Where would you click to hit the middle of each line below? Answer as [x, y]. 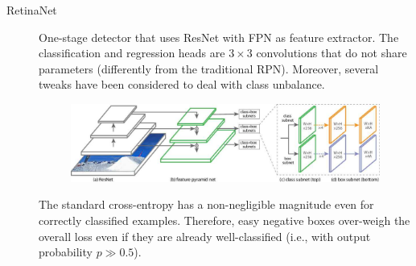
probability [66, 252]
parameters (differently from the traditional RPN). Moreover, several [209, 68]
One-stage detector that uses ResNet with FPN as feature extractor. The [219, 37]
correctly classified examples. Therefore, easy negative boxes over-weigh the [224, 220]
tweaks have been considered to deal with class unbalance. [182, 84]
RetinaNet [32, 10]
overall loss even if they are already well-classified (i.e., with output [205, 236]
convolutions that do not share [332, 53]
